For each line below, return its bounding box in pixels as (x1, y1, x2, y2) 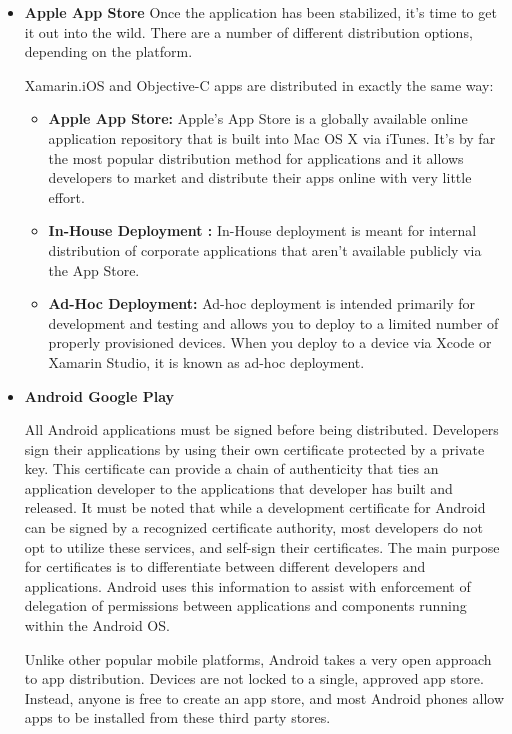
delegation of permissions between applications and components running (24, 595, 467, 616)
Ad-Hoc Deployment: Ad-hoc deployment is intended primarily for (48, 293, 475, 314)
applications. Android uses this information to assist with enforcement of (24, 575, 471, 596)
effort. (48, 186, 85, 207)
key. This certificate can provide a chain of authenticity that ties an (24, 458, 439, 479)
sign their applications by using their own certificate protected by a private (24, 438, 485, 459)
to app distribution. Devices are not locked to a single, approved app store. (24, 668, 484, 689)
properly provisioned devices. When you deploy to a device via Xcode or (48, 332, 492, 353)
